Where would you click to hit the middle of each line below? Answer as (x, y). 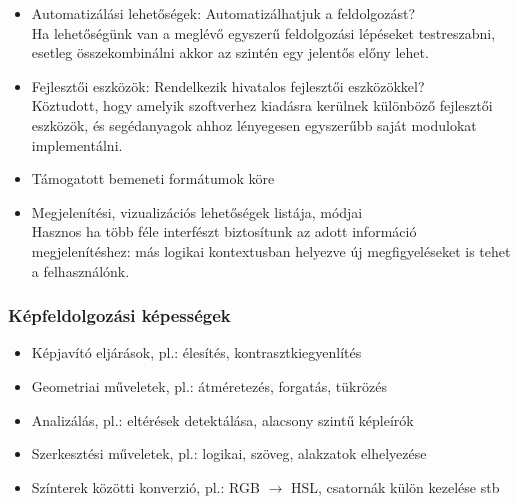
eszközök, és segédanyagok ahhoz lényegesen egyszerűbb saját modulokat (254, 124)
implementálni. (77, 144)
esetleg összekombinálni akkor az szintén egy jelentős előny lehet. (230, 52)
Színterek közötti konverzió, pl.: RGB (145, 486)
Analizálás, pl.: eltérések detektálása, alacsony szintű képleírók (222, 419)
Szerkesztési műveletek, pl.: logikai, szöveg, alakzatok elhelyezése (229, 453)
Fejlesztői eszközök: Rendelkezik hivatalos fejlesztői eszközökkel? (228, 85)
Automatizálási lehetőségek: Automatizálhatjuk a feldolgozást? (223, 13)
